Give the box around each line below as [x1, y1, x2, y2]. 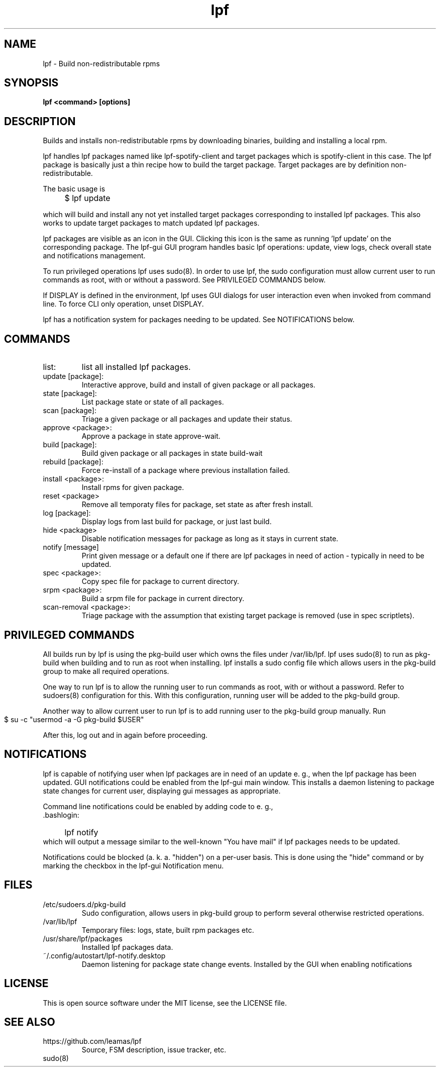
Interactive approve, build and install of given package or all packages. [81, 380, 315, 390]
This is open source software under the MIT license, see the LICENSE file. [43, 998, 287, 1007]
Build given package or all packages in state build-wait [81, 449, 263, 458]
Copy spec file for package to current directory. [81, 577, 240, 586]
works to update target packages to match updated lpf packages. [43, 219, 260, 228]
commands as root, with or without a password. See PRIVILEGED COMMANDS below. [43, 275, 326, 284]
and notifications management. [43, 251, 146, 260]
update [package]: [43, 372, 104, 381]
